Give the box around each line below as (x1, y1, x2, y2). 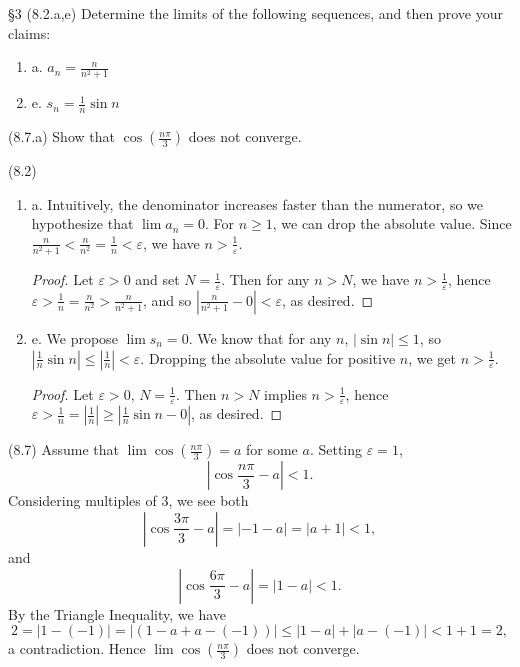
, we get (408, 347, 457, 368)
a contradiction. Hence (8, 638, 146, 659)
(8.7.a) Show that (8, 126, 115, 147)
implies (264, 383, 307, 404)
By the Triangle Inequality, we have (8, 603, 227, 624)
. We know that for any (188, 327, 332, 348)
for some (246, 439, 298, 460)
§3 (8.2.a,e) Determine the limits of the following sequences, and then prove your (8, 3, 503, 23)
